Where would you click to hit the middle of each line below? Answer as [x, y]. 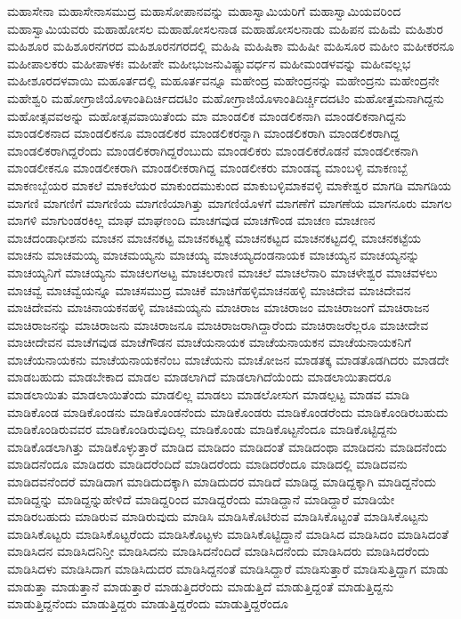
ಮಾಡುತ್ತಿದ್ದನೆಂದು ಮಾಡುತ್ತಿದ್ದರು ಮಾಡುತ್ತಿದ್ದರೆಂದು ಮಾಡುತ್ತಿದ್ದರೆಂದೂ [148, 603]
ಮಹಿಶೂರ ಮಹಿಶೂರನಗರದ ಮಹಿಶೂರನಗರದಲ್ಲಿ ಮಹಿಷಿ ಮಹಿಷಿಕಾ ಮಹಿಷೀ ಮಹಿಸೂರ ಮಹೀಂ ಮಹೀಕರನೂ [231, 46]
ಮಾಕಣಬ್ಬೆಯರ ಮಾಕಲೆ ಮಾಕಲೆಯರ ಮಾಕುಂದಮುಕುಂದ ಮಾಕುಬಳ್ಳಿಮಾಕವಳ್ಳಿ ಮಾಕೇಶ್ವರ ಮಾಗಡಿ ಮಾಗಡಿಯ [230, 185]
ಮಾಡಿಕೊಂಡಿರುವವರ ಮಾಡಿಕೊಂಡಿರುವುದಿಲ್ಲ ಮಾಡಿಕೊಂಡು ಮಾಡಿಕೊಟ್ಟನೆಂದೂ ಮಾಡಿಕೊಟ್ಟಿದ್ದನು [202, 429]
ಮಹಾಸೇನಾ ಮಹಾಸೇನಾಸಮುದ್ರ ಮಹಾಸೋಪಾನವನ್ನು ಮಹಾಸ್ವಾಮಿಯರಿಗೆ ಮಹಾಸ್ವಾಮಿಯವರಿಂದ [204, 11]
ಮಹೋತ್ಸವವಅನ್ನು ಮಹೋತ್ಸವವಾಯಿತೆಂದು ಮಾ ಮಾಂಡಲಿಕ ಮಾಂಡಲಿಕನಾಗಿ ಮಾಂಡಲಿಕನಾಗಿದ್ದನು [207, 115]
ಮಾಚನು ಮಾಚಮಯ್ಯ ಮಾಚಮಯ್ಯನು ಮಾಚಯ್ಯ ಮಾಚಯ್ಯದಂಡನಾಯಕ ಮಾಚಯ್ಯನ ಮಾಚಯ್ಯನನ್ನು [214, 255]
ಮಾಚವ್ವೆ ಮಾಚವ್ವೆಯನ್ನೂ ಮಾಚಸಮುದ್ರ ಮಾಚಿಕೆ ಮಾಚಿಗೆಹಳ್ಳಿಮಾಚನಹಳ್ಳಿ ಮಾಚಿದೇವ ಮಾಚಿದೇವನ [209, 289]
